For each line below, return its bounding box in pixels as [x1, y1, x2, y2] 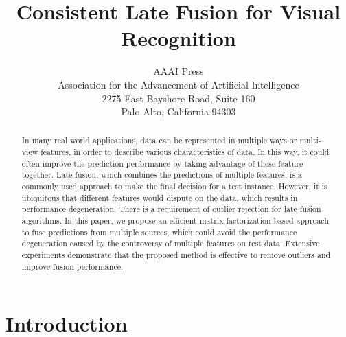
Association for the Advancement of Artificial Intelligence [58, 77, 299, 91]
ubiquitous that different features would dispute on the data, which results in [21, 191, 298, 203]
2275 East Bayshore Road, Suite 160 [102, 91, 255, 105]
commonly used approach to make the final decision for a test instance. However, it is [21, 181, 327, 192]
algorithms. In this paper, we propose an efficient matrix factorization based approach [21, 215, 329, 226]
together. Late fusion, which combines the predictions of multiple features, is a [21, 169, 302, 181]
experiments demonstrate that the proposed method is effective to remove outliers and [21, 249, 331, 261]
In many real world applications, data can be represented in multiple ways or [21, 135, 297, 146]
